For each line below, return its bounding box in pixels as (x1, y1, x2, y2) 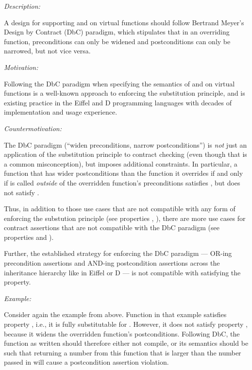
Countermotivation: (4, 123, 62, 133)
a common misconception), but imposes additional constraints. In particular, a (4, 158, 237, 168)
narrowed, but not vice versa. (4, 46, 91, 56)
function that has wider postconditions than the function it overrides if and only (4, 168, 243, 178)
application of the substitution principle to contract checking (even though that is (4, 149, 247, 159)
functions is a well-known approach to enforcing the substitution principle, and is (4, 88, 245, 98)
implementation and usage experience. (4, 107, 118, 117)
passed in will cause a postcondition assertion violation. (4, 357, 169, 367)
